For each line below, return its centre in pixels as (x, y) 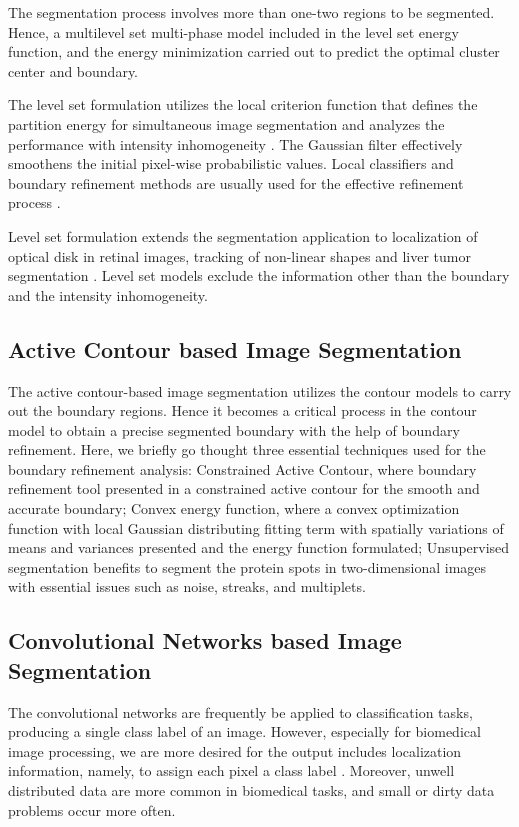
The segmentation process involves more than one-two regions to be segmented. (251, 12)
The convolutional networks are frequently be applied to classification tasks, (240, 711)
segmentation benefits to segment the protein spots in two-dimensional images (247, 566)
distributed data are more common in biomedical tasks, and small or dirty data (251, 790)
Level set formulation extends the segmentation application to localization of (243, 235)
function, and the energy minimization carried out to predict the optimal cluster (254, 51)
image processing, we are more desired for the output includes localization (235, 750)
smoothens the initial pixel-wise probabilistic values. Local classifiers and (231, 163)
